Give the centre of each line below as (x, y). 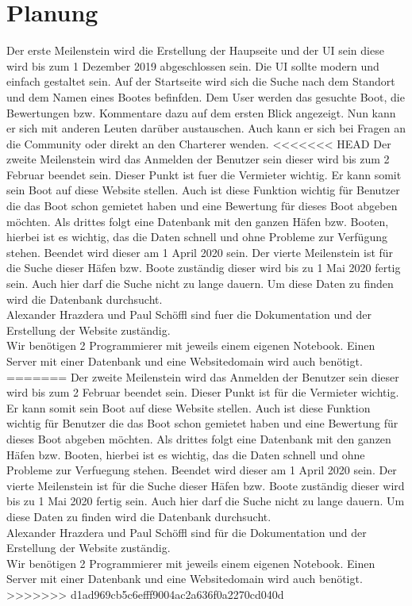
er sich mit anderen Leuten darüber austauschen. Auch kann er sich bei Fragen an (206, 128)
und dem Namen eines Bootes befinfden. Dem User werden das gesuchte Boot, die (206, 96)
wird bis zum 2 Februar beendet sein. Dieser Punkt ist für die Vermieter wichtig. (203, 392)
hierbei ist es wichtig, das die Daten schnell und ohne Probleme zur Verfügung (197, 237)
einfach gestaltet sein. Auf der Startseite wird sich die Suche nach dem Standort (201, 81)
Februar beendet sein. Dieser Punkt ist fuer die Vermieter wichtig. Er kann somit (204, 174)
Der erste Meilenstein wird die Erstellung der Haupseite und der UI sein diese (195, 50)
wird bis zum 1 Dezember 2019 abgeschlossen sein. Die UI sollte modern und (193, 65)
